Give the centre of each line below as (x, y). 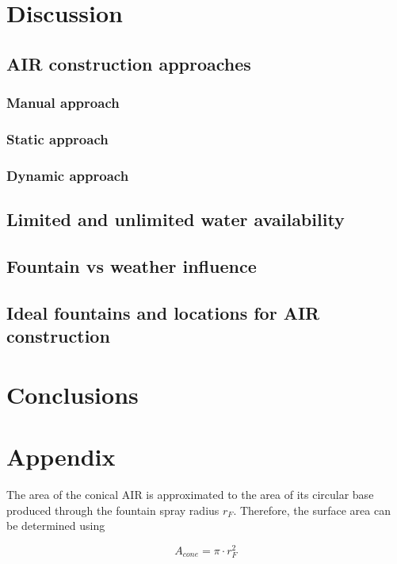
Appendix (61, 456)
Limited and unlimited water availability (176, 219)
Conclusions (73, 394)
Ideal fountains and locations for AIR (163, 312)
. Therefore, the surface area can (312, 510)
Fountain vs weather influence (132, 265)
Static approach (57, 138)
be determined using (56, 526)
